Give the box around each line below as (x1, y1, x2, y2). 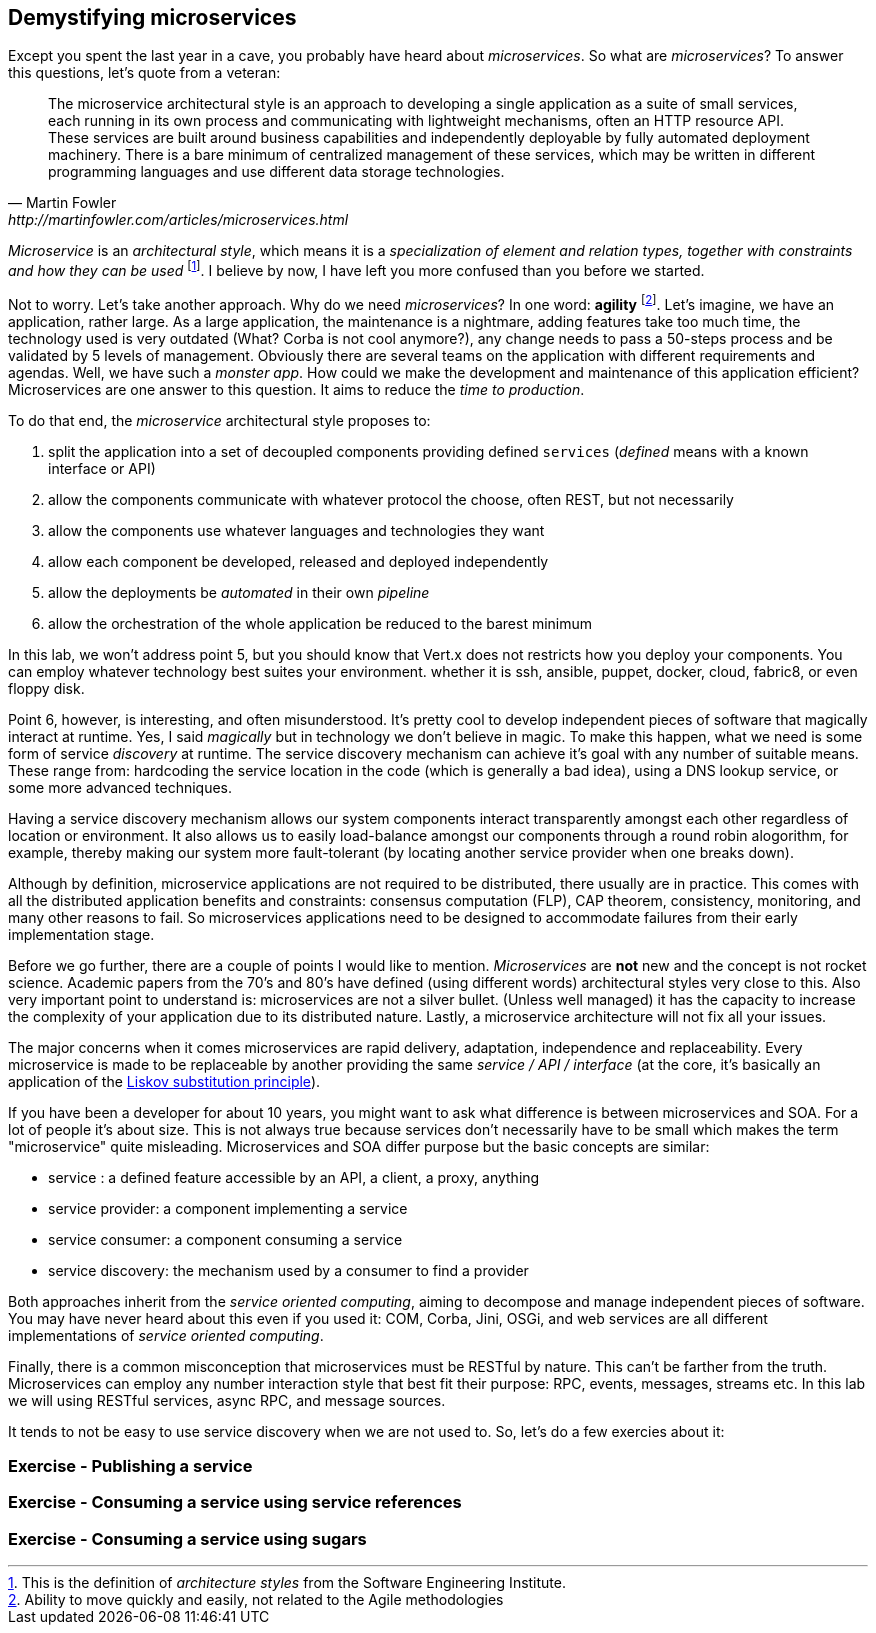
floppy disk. (8, 679, 85, 697)
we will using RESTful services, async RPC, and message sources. (8, 1391, 446, 1409)
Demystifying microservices (8, 5, 297, 30)
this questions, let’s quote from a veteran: (8, 64, 281, 82)
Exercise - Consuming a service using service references (8, 1492, 462, 1513)
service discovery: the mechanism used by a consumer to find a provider (48, 1261, 529, 1279)
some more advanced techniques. (8, 778, 233, 796)
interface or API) (48, 459, 156, 477)
